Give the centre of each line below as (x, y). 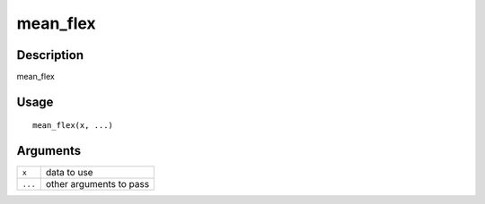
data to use (69, 173)
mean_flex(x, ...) (73, 126)
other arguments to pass (97, 184)
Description (50, 55)
